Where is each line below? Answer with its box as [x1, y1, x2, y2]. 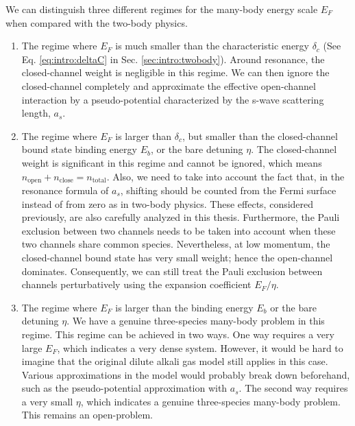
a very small [21, 394, 73, 408]
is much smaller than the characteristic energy [115, 38, 309, 53]
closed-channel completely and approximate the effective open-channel [21, 78, 316, 93]
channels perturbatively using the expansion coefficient [21, 277, 252, 292]
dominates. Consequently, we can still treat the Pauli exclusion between [21, 263, 323, 278]
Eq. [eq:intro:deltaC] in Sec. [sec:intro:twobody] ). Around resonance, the [21, 51, 325, 66]
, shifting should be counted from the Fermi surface [120, 182, 336, 197]
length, [21, 106, 51, 120]
